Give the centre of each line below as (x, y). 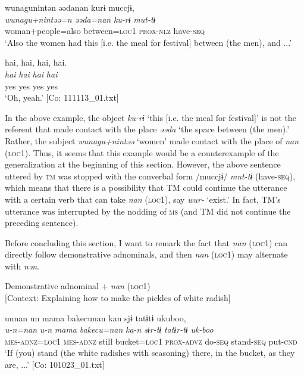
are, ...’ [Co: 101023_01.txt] (55, 365)
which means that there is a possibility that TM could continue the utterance (146, 187)
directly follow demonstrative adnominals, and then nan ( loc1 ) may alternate (146, 254)
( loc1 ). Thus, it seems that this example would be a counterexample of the (142, 152)
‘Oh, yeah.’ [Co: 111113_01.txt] (62, 97)
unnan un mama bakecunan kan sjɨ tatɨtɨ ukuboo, (95, 317)
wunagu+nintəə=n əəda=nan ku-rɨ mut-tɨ (80, 19)
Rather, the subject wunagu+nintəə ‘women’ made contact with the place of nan (152, 140)
